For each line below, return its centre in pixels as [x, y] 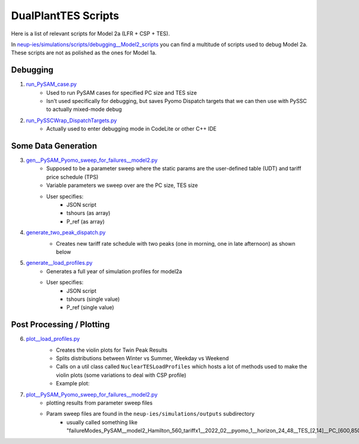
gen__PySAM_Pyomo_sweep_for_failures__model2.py [92, 160]
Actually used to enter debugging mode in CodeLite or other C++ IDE [131, 129]
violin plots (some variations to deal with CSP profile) [121, 375]
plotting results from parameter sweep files [99, 403]
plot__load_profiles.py [53, 339]
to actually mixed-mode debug [84, 109]
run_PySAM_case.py [51, 84]
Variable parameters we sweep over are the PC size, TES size [122, 185]
